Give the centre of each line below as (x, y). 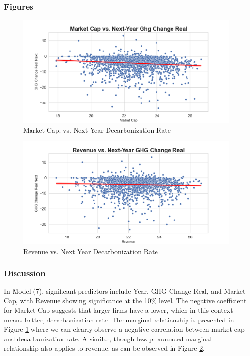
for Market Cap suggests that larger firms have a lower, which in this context (118, 310)
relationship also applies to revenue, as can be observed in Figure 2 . (104, 348)
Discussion (25, 273)
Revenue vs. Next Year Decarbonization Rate (91, 251)
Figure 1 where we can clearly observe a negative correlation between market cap (124, 329)
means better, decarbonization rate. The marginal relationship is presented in (119, 319)
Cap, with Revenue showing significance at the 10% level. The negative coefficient (125, 300)
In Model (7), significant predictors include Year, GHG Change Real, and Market (125, 291)
